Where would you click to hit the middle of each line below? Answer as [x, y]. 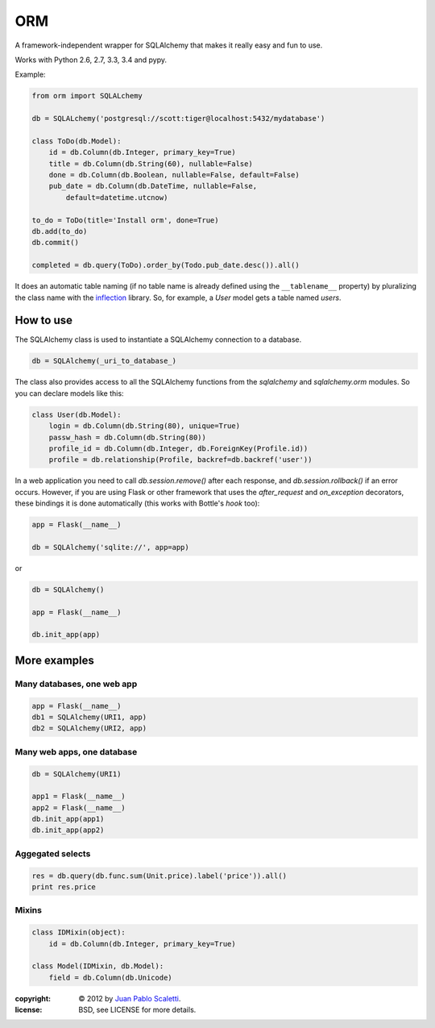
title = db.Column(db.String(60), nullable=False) [151, 164]
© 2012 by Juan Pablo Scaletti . [130, 998]
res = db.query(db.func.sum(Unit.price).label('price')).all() [159, 876]
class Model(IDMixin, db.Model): [98, 966]
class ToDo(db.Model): [77, 141]
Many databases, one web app [76, 684]
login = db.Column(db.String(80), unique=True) [145, 426]
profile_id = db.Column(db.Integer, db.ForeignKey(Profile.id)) [178, 448]
